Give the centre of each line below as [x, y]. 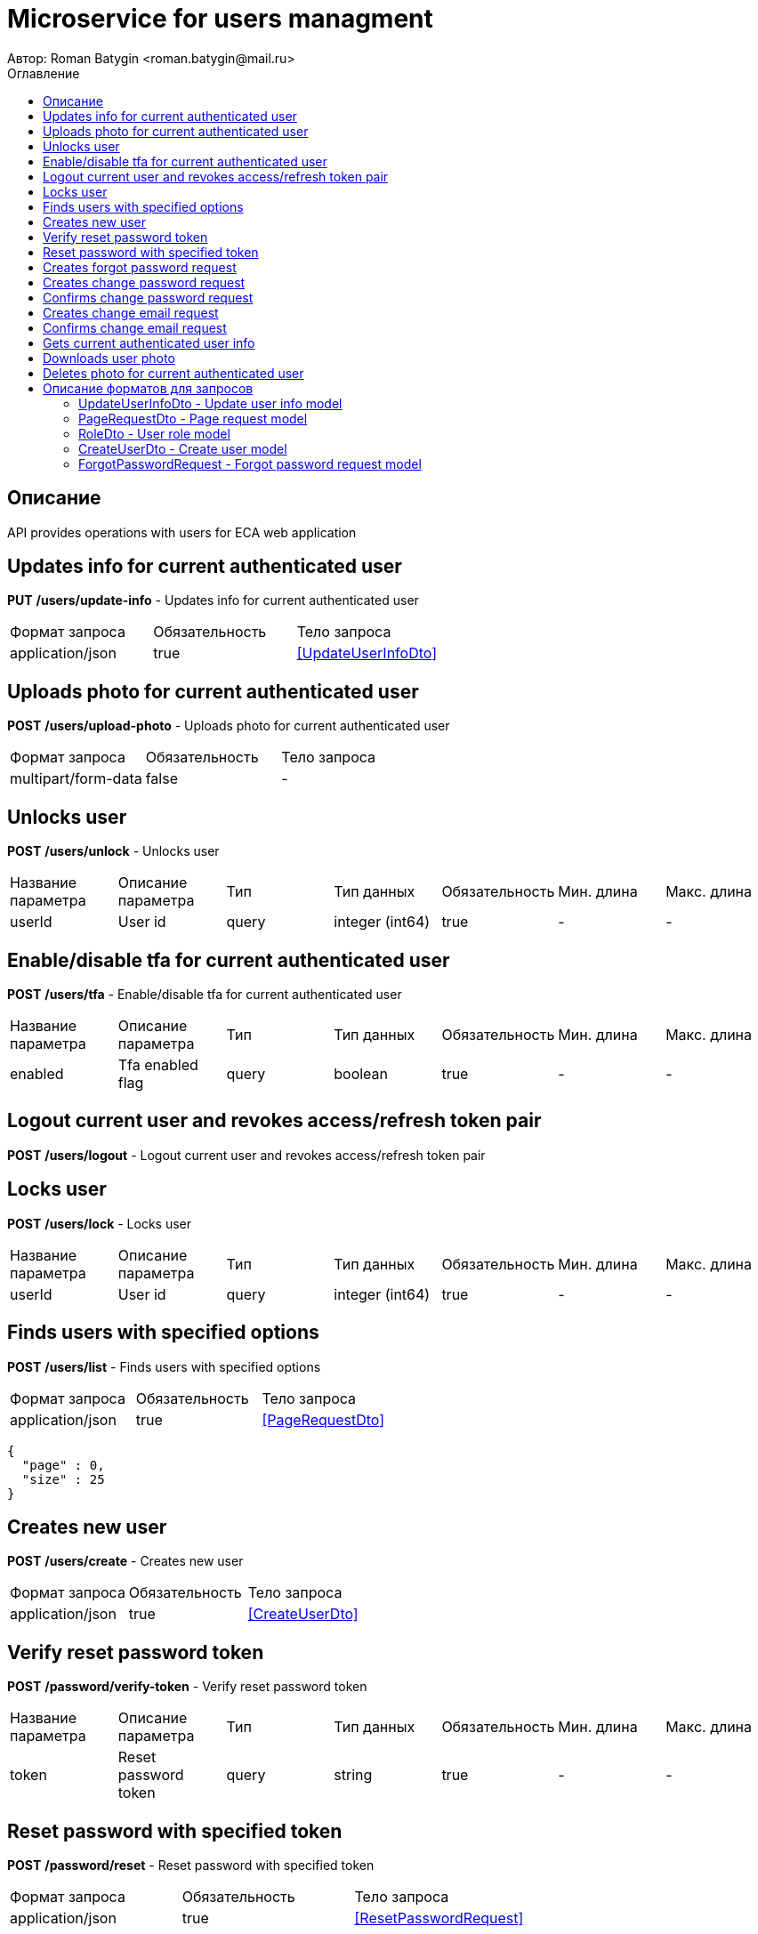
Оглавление [44, 73]
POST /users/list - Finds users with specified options [164, 1366]
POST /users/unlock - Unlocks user [113, 851]
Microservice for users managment [220, 19]
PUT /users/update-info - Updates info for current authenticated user [213, 600]
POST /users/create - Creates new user [125, 1561]
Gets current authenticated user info [149, 342]
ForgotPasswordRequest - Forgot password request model [250, 463]
